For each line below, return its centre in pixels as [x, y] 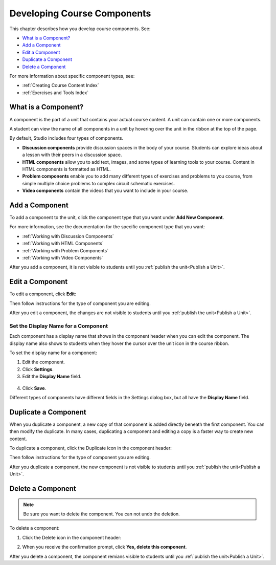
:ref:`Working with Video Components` [63, 257]
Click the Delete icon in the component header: [72, 537]
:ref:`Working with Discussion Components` [68, 236]
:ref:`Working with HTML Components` [63, 244]
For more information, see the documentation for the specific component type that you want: [107, 227]
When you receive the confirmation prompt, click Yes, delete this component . [105, 547]
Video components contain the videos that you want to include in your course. [105, 191]
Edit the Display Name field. [52, 377]
